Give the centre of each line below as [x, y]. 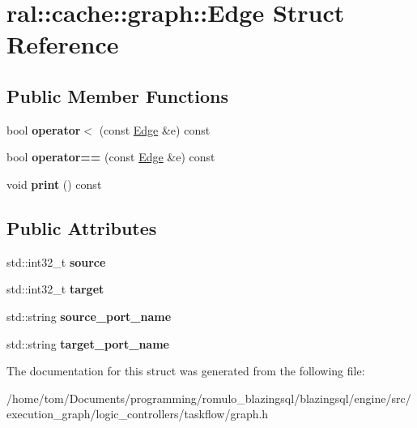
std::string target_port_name [88, 343]
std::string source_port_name [89, 316]
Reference [63, 44]
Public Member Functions [117, 95]
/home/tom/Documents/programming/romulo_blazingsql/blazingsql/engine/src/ [209, 398]
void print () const [54, 184]
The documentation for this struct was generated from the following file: [186, 371]
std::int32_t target [55, 289]
